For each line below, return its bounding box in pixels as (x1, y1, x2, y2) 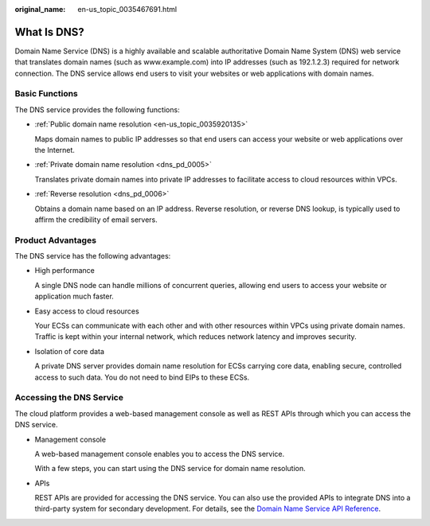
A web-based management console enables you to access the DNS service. (34, 449, 285, 458)
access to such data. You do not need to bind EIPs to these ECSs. (34, 372, 250, 382)
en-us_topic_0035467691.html (77, 5, 178, 14)
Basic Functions (14, 88, 79, 99)
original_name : (14, 5, 66, 14)
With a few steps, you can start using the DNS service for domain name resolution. (34, 464, 306, 473)
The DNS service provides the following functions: (14, 104, 180, 115)
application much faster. (34, 291, 115, 302)
